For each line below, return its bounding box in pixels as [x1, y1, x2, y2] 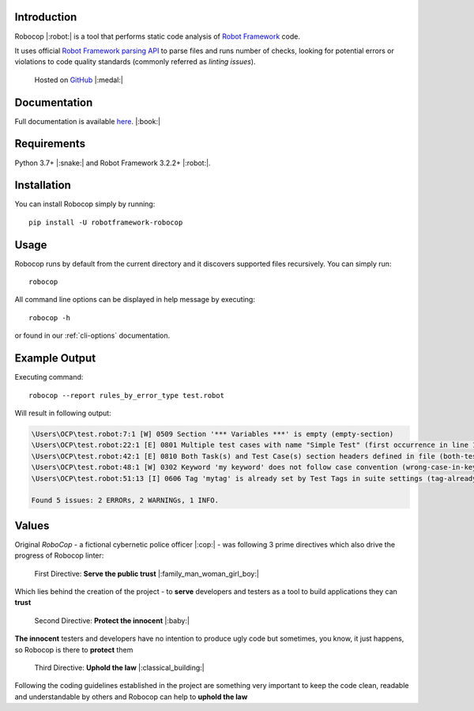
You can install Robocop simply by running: [14, 199, 156, 209]
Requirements [14, 137, 86, 150]
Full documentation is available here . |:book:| [14, 116, 161, 126]
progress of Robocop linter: [14, 550, 104, 561]
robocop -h [28, 313, 71, 322]
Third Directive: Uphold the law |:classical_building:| [34, 663, 205, 672]
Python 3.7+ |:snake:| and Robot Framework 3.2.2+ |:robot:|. [14, 158, 211, 168]
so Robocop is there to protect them [14, 645, 134, 654]
